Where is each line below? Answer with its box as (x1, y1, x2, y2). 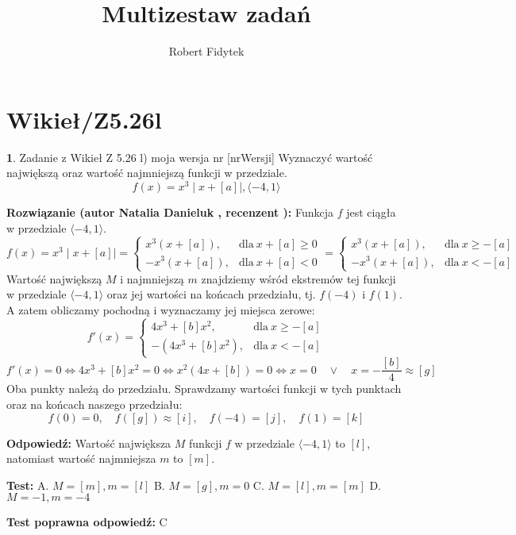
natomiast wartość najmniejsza (6, 450, 156, 467)
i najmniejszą (120, 270, 184, 287)
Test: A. (6, 476, 49, 493)
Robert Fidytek (168, 43, 245, 60)
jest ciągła (346, 203, 396, 220)
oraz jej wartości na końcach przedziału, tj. (106, 286, 316, 302)
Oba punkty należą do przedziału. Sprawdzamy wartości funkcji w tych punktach (6, 380, 402, 397)
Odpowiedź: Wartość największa (6, 434, 171, 451)
